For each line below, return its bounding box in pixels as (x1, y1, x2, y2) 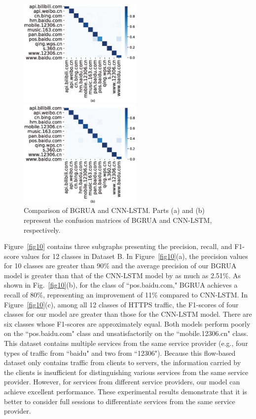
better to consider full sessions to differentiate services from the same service (4, 396, 235, 406)
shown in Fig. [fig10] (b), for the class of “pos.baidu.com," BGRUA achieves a (4, 280, 238, 290)
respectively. (24, 224, 61, 235)
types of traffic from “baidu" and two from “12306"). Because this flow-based (4, 347, 236, 358)
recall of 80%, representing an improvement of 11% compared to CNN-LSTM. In (4, 290, 248, 300)
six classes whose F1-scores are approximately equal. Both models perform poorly (4, 318, 251, 329)
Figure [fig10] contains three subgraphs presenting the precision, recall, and (4, 241, 232, 251)
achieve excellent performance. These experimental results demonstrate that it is (4, 386, 247, 396)
